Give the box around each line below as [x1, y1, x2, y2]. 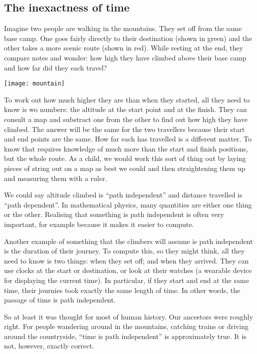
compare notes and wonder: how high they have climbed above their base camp [4, 52, 247, 62]
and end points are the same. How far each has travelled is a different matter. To [4, 133, 252, 144]
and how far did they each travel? [4, 62, 107, 72]
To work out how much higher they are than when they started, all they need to [4, 94, 250, 104]
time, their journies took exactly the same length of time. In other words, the [4, 284, 241, 295]
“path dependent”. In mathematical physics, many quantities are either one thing [4, 199, 252, 209]
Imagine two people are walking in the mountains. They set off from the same [4, 23, 242, 33]
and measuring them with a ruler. [4, 172, 107, 183]
